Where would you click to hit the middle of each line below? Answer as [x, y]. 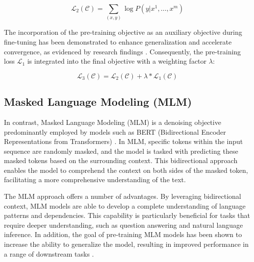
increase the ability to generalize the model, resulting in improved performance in [126, 244]
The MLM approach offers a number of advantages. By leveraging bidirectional [123, 196]
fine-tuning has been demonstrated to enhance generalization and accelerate [118, 41]
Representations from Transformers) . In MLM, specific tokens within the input [124, 141]
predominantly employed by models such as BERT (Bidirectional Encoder [115, 131]
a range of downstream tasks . [49, 253]
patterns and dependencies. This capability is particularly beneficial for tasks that [127, 215]
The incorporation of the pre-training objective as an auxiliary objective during [123, 32]
